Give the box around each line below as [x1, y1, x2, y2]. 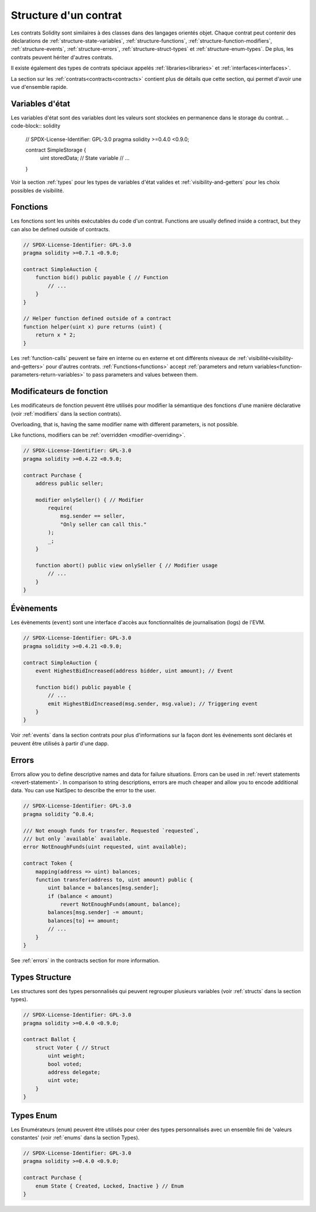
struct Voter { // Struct [35, 1044, 110, 1051]
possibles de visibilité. [11, 187, 64, 194]
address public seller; [35, 480, 104, 487]
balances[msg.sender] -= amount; [47, 909, 144, 916]
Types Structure [11, 972, 71, 982]
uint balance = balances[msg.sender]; [47, 885, 159, 891]
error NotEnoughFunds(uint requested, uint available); [23, 844, 187, 850]
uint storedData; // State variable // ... [40, 155, 130, 162]
